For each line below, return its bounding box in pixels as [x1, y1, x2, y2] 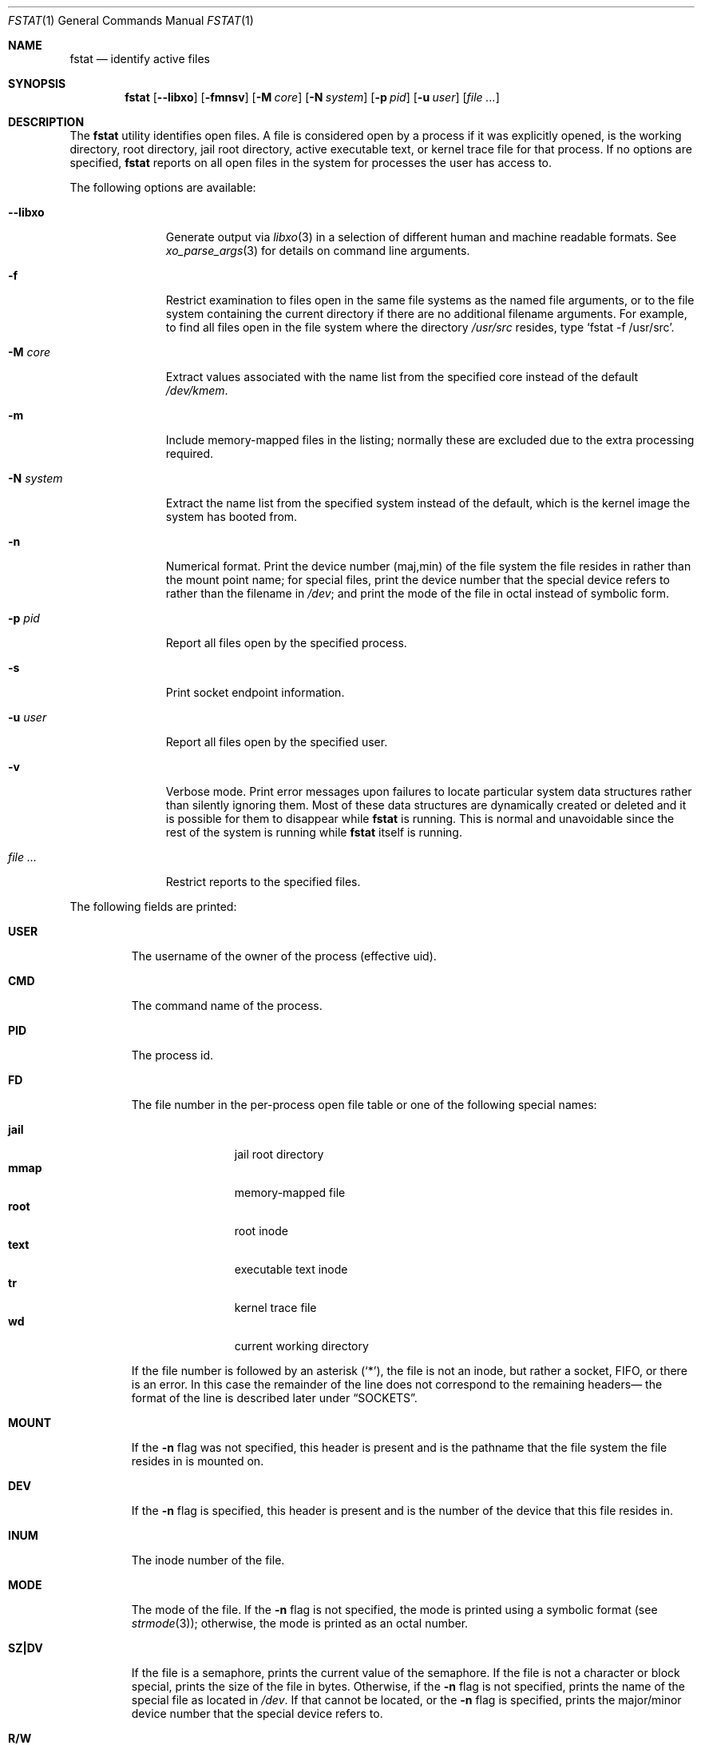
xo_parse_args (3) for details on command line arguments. [165, 244, 470, 257]
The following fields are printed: [69, 900, 237, 913]
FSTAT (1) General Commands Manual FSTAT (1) [8, 14, 254, 27]
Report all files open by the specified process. [165, 636, 407, 650]
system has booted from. [165, 510, 298, 523]
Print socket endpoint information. [165, 686, 345, 699]
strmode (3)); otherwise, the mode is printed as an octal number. [131, 1616, 469, 1630]
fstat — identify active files [69, 52, 211, 66]
